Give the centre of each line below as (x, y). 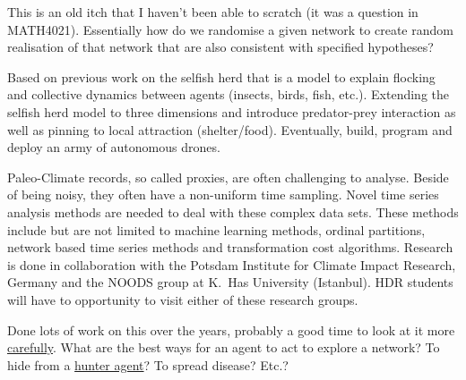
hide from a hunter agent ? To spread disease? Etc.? (148, 364)
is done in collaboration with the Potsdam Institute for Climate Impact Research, (232, 264)
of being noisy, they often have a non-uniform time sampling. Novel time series (223, 194)
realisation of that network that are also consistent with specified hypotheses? (220, 47)
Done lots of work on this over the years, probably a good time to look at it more (231, 329)
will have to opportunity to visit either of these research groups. (183, 299)
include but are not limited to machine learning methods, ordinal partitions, (216, 229)
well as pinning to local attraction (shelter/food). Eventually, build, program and (230, 129)
